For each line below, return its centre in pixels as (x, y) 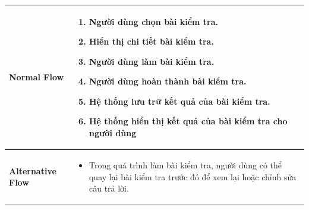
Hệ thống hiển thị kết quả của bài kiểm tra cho (188, 121)
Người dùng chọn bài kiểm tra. (154, 21)
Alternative (33, 170)
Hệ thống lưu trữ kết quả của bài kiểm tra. (179, 101)
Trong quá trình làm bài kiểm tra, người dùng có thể (185, 164)
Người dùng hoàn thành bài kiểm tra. (168, 81)
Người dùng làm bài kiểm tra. (152, 61)
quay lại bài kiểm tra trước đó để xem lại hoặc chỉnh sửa (193, 176)
